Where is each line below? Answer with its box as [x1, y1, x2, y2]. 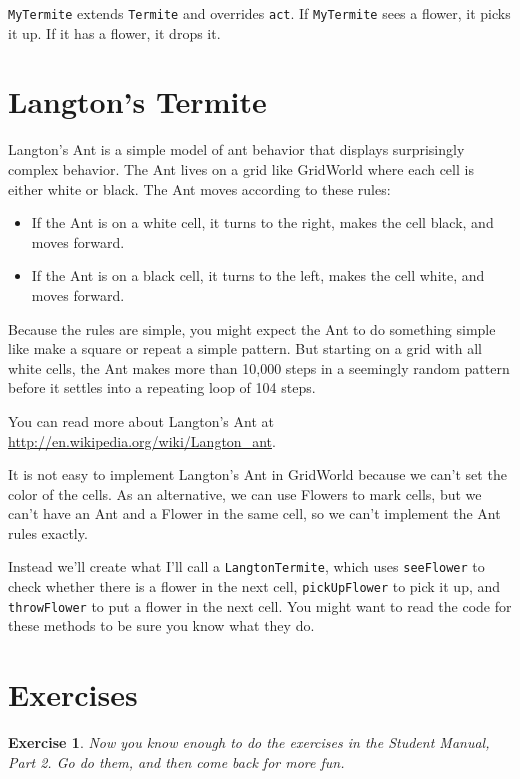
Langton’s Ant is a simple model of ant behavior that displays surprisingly [8, 139, 465, 160]
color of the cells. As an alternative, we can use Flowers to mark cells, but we [8, 483, 482, 504]
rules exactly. [8, 522, 88, 543]
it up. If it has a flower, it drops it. [8, 22, 221, 43]
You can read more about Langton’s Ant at [8, 410, 274, 431]
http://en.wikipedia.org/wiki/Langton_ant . [8, 430, 276, 451]
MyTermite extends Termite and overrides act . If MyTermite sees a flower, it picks [8, 3, 511, 23]
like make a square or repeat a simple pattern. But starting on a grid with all [8, 338, 482, 359]
